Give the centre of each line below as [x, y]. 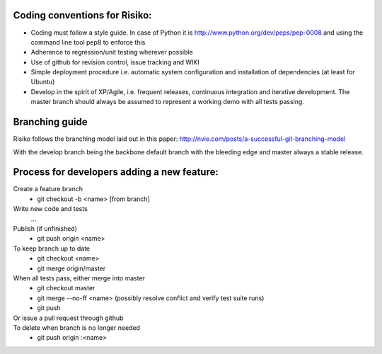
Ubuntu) [43, 82]
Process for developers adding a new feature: [116, 172]
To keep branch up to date [52, 249]
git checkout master [66, 288]
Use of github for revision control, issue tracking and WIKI [115, 62]
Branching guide [50, 122]
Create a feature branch [48, 189]
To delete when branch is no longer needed [77, 327]
